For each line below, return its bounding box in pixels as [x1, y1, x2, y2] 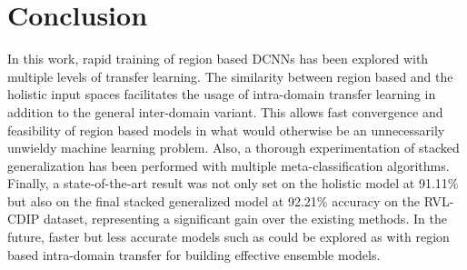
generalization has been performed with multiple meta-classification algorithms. [7, 155, 450, 175]
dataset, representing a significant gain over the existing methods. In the [44, 209, 447, 228]
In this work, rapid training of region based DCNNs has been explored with [7, 49, 429, 68]
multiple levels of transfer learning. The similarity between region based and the [7, 66, 453, 85]
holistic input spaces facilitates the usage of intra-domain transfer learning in [7, 85, 436, 104]
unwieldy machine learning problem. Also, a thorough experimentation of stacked [7, 138, 460, 157]
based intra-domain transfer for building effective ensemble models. [7, 245, 381, 264]
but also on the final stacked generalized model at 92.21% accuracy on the [7, 191, 421, 210]
